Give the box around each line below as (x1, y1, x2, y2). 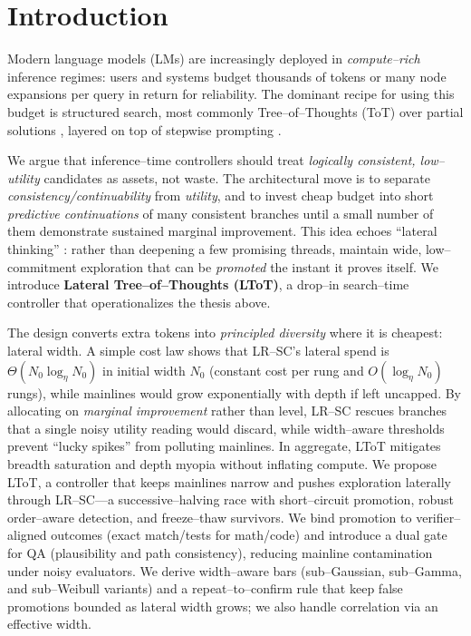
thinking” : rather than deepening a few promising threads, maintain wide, (7, 240, 422, 259)
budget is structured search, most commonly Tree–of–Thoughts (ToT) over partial (7, 102, 464, 121)
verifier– (416, 507, 461, 526)
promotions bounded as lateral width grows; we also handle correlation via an (7, 596, 438, 615)
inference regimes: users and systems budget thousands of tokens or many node (7, 66, 447, 85)
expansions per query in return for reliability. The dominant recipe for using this (7, 84, 455, 103)
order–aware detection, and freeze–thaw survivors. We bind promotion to (7, 507, 412, 526)
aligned (7, 525, 47, 544)
